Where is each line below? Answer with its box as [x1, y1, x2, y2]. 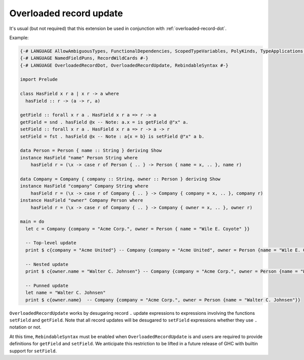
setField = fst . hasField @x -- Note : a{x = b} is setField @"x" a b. [20, 134, 205, 139]
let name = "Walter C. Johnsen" [25, 290, 106, 296]
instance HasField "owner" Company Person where [20, 198, 143, 203]
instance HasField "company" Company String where [20, 183, 149, 189]
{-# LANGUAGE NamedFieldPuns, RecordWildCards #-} [20, 55, 149, 61]
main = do [20, 219, 45, 224]
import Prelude [20, 77, 58, 82]
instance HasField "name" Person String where [20, 155, 138, 160]
